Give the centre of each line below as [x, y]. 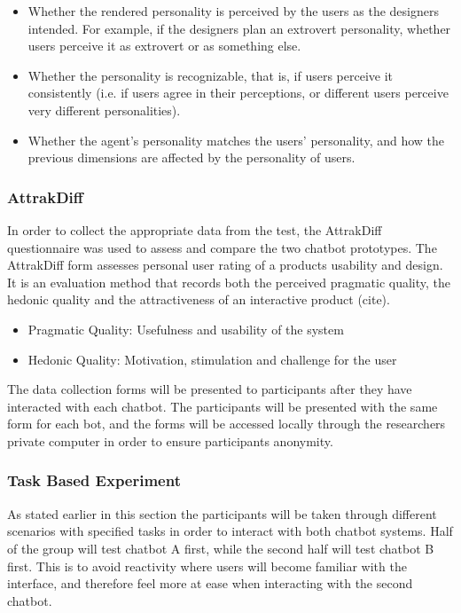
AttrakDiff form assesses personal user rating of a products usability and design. [225, 265]
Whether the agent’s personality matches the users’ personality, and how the [236, 140]
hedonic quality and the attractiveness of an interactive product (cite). [199, 299]
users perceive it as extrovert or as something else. [164, 46]
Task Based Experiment [94, 480]
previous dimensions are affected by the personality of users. [191, 157]
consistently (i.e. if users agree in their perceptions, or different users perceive [238, 93]
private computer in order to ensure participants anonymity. [170, 440]
